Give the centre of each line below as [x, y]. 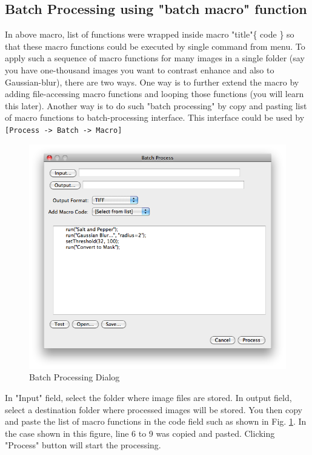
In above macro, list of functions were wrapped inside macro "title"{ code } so [150, 34]
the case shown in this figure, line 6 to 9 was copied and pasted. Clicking [140, 433]
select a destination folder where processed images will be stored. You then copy [154, 409]
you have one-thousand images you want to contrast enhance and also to [140, 69]
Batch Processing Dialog [75, 377]
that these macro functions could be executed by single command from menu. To [155, 46]
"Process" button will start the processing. [83, 445]
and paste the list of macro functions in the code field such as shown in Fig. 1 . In [156, 421]
